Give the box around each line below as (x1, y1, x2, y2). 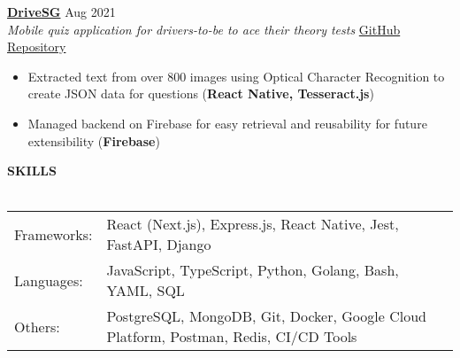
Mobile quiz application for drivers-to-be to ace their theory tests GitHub (7, 19, 401, 38)
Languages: (14, 269, 83, 291)
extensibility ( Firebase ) (27, 131, 160, 150)
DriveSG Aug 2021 (7, 3, 116, 20)
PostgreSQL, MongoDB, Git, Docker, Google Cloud (106, 306, 426, 327)
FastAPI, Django (106, 234, 211, 255)
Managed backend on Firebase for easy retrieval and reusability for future (27, 113, 427, 132)
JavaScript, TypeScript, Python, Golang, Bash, (106, 260, 399, 281)
